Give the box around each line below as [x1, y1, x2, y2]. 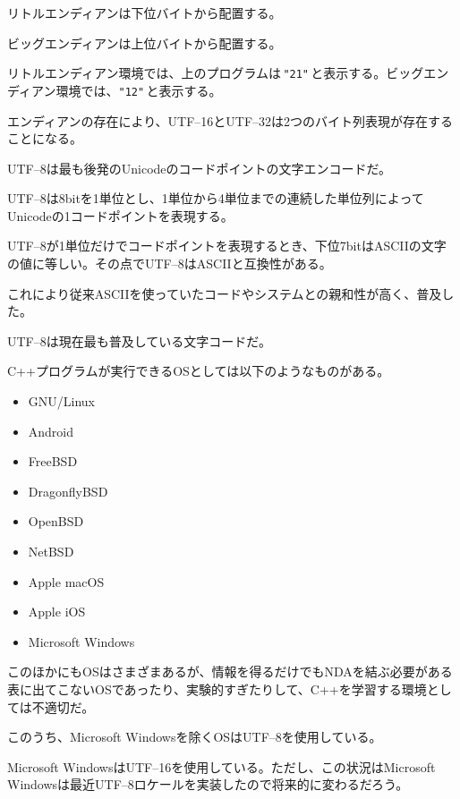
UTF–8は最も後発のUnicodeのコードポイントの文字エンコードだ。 [7, 158, 392, 177]
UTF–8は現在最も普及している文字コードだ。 [7, 331, 271, 350]
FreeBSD [28, 452, 78, 471]
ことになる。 [7, 129, 82, 148]
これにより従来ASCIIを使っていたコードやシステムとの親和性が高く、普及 [7, 284, 442, 302]
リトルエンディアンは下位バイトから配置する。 [7, 4, 282, 21]
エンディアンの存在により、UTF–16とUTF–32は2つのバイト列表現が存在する [7, 111, 454, 130]
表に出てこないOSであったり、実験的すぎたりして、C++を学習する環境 [7, 679, 427, 698]
